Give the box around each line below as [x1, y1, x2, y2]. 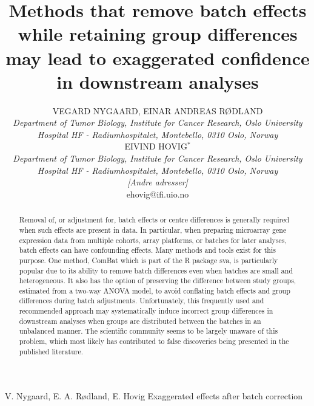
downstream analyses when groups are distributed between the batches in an [19, 315, 261, 326]
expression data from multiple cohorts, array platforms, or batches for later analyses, [19, 235, 287, 245]
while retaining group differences [18, 21, 298, 46]
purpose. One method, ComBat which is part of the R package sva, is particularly [19, 255, 278, 265]
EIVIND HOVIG [124, 140, 187, 153]
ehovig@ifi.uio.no [126, 187, 189, 200]
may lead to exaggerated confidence [5, 45, 310, 70]
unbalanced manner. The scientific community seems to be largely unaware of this [19, 326, 278, 336]
